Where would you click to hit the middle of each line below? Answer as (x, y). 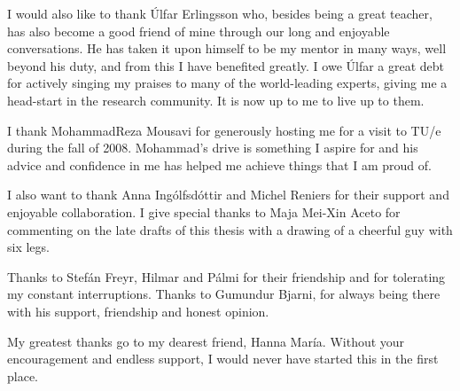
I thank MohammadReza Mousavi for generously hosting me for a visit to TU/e (224, 130)
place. (23, 375)
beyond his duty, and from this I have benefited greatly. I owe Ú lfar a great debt (226, 65)
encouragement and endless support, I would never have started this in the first (223, 359)
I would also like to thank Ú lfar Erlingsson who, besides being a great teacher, (220, 13)
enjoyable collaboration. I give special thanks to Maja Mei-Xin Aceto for (204, 211)
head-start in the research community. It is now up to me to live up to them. (216, 100)
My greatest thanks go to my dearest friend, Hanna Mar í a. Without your (206, 341)
